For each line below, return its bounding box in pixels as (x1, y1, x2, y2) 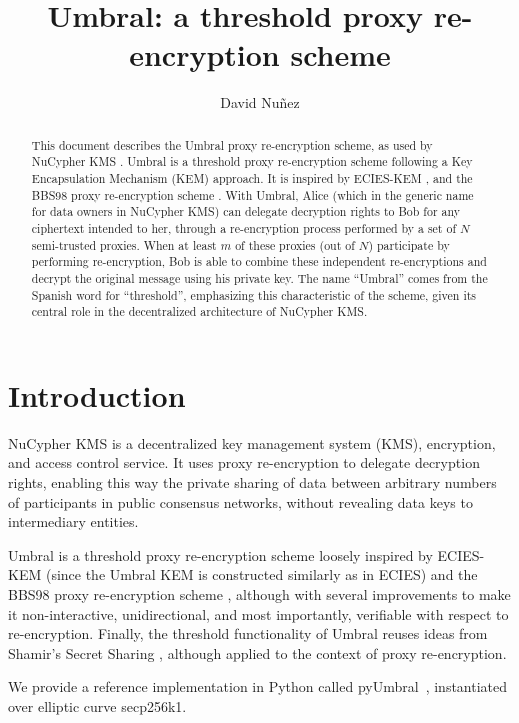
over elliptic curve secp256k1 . (8, 695, 187, 716)
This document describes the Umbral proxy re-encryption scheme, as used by (31, 136, 433, 153)
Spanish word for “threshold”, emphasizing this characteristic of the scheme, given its (31, 286, 476, 303)
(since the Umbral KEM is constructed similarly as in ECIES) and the (45, 564, 478, 585)
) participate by (368, 236, 450, 253)
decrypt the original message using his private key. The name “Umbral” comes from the (31, 269, 488, 286)
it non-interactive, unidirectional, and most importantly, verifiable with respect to (8, 603, 509, 624)
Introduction (8, 374, 186, 415)
